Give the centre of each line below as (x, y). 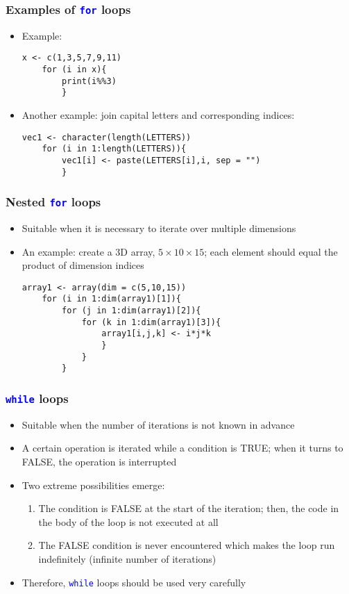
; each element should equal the (271, 251)
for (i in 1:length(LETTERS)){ (114, 149)
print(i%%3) (89, 81)
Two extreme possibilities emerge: (93, 485)
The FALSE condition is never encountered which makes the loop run (187, 545)
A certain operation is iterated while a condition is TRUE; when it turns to (182, 448)
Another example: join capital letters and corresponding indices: (158, 115)
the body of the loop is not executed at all (128, 521)
